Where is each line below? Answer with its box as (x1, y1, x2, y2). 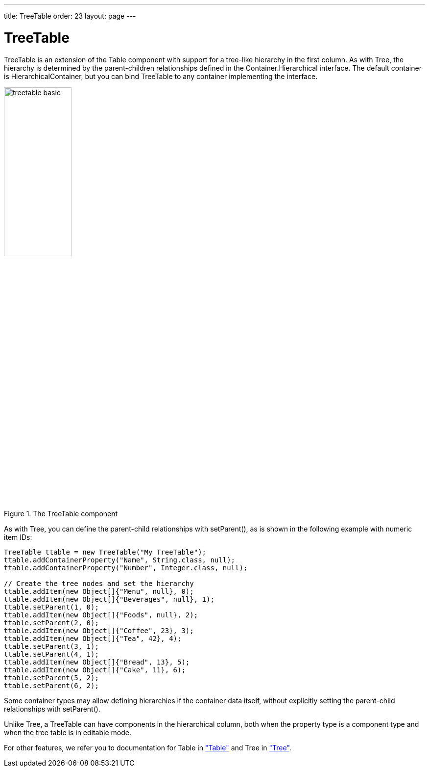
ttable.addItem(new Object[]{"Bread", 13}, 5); (4, 658, 190, 666)
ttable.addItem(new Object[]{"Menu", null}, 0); (4, 587, 194, 596)
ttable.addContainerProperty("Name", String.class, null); (4, 556, 236, 564)
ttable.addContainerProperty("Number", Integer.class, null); (4, 564, 248, 572)
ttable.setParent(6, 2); (4, 682, 99, 690)
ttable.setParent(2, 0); (4, 619, 99, 627)
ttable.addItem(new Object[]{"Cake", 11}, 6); (4, 666, 186, 674)
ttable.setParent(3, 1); (4, 642, 99, 651)
